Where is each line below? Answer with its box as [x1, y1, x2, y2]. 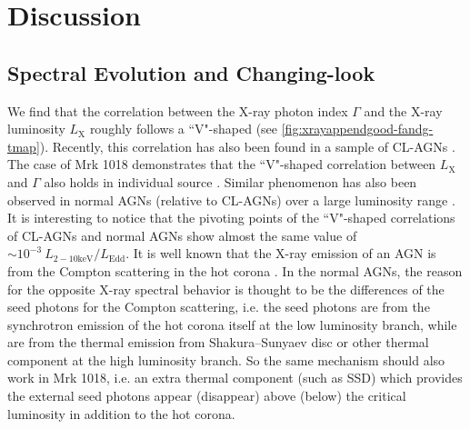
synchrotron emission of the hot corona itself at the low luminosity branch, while [7, 314, 457, 334]
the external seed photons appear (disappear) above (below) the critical [7, 386, 406, 405]
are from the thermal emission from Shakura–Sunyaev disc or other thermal [7, 333, 429, 352]
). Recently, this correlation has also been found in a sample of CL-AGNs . [39, 136, 455, 155]
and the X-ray [364, 101, 443, 120]
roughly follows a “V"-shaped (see [89, 119, 278, 138]
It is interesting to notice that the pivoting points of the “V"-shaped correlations [7, 208, 455, 227]
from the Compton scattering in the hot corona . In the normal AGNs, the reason [7, 261, 463, 280]
